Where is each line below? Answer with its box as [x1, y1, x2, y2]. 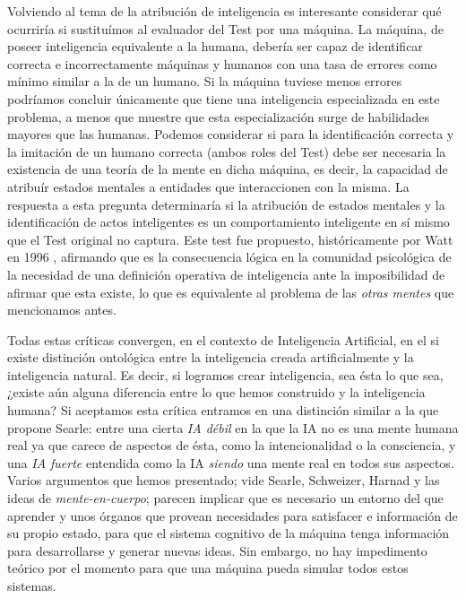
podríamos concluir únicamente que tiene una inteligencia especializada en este [7, 89, 440, 108]
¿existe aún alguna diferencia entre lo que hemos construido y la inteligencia [7, 383, 426, 402]
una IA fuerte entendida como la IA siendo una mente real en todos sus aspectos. [7, 453, 454, 472]
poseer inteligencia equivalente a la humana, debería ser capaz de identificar [7, 37, 423, 56]
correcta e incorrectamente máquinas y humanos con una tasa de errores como [7, 54, 437, 73]
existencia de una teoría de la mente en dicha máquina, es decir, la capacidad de [7, 160, 448, 178]
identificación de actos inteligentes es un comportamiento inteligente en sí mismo [7, 212, 450, 231]
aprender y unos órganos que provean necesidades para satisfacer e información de [7, 506, 458, 524]
